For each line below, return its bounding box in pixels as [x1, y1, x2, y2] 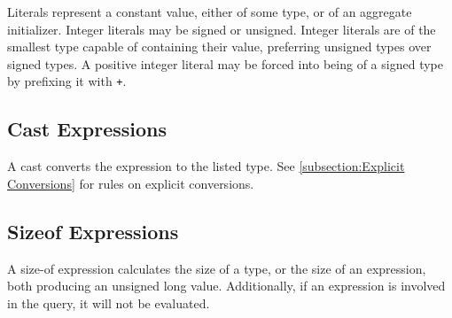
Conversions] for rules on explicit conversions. [7, 174, 254, 192]
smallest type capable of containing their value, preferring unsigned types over [7, 37, 432, 56]
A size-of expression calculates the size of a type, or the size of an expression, [7, 259, 426, 277]
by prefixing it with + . [7, 72, 127, 90]
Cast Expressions [7, 115, 168, 143]
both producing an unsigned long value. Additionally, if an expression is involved [7, 276, 446, 295]
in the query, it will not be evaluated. [7, 293, 210, 312]
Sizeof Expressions [7, 217, 179, 244]
